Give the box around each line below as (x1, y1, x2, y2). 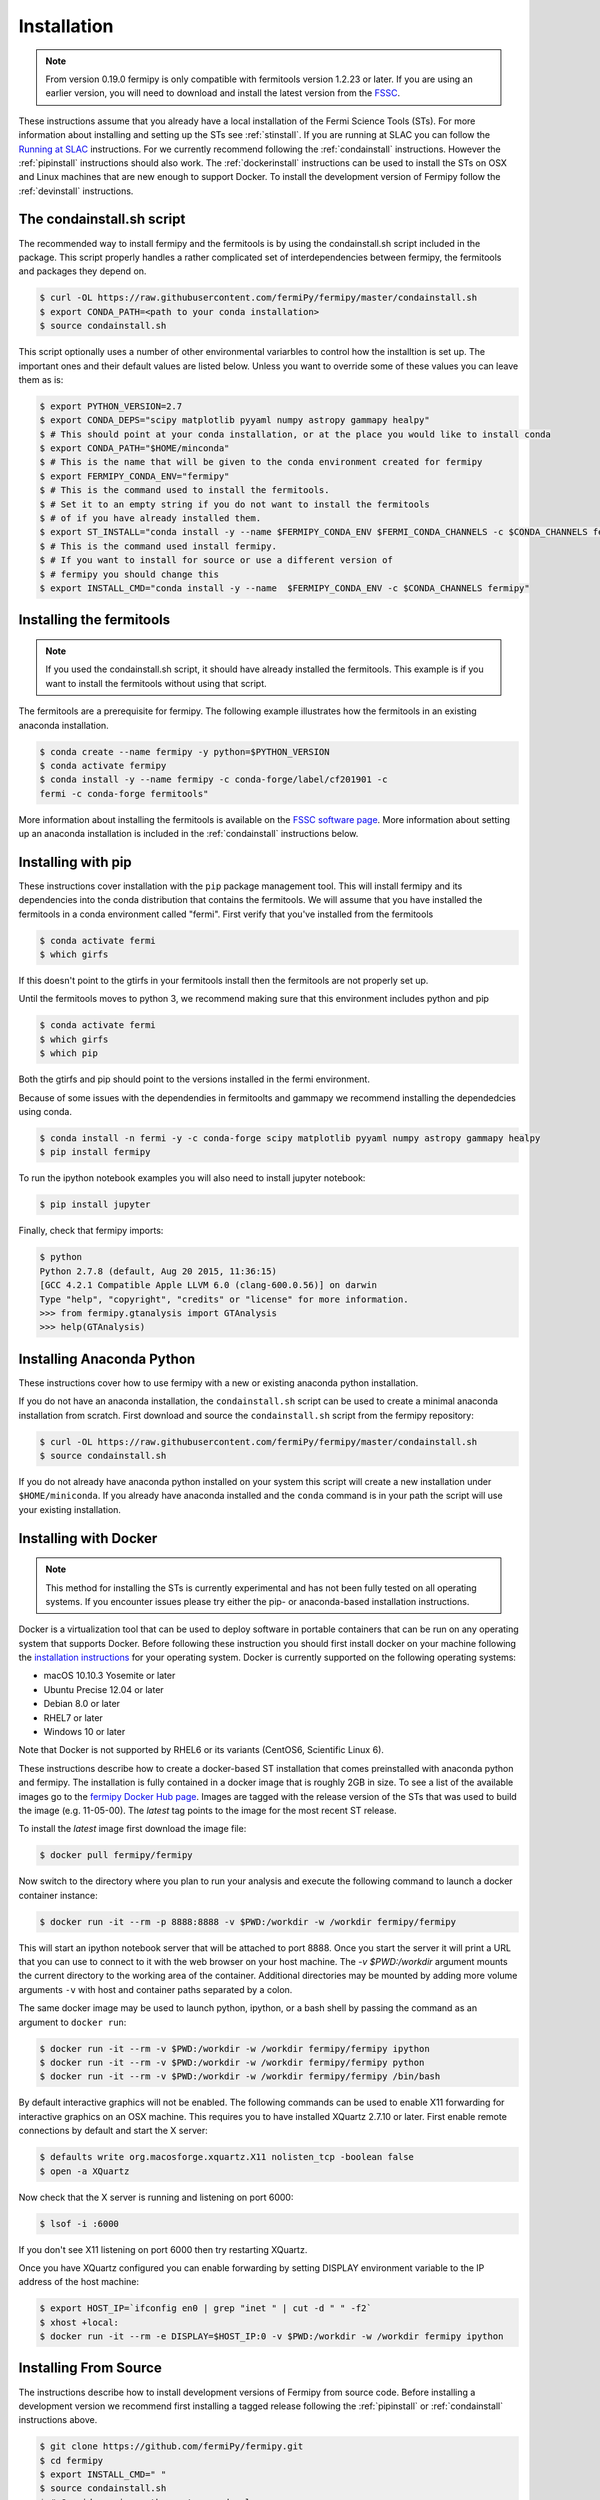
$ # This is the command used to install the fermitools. (39, 485, 330, 496)
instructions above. (18, 2414, 98, 2426)
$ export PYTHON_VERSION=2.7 (39, 400, 183, 412)
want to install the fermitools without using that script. (45, 677, 267, 689)
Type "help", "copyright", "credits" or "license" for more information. (39, 1293, 409, 1305)
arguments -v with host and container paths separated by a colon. (18, 1983, 293, 1995)
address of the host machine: (18, 2276, 140, 2288)
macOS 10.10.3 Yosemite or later (43, 1670, 176, 1682)
